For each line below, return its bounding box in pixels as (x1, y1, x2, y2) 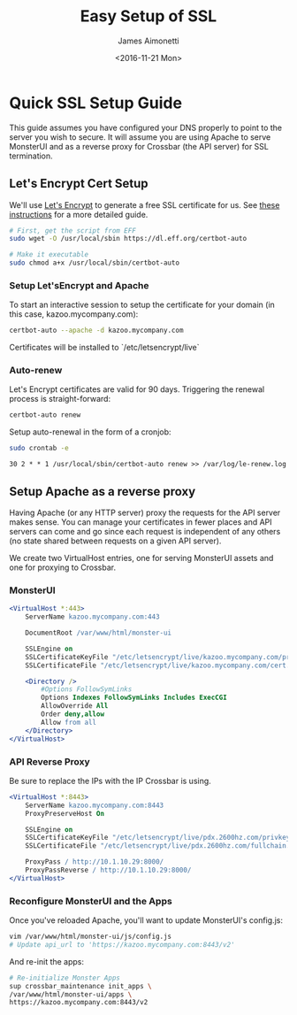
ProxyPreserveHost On (25, 809, 104, 818)
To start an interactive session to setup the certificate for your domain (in (9, 299, 276, 311)
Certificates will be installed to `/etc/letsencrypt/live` (9, 342, 201, 353)
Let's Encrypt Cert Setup (9, 176, 148, 191)
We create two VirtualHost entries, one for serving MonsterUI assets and (9, 553, 274, 564)
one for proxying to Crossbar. (9, 562, 117, 573)
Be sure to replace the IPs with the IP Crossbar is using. (9, 775, 212, 786)
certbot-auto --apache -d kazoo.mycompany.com (9, 326, 184, 335)
